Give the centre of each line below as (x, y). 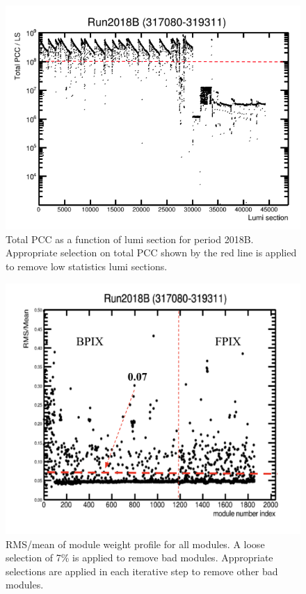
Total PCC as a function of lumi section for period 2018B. (130, 239)
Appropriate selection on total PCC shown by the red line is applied (151, 253)
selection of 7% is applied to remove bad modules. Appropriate (139, 558)
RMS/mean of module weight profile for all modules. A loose (135, 544)
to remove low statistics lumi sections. (87, 266)
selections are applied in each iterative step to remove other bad (142, 571)
